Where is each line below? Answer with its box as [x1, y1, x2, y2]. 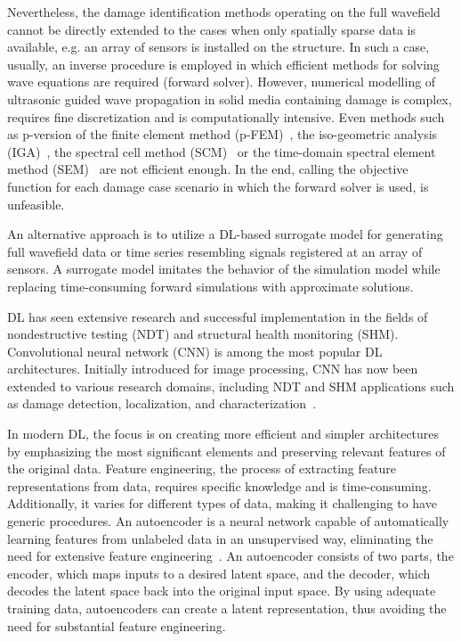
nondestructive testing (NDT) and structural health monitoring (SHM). [7, 325, 399, 343]
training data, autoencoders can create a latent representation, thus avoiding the [7, 599, 447, 617]
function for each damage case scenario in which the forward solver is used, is [7, 177, 429, 195]
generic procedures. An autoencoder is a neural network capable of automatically [7, 512, 449, 530]
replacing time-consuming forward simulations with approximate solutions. [7, 276, 414, 295]
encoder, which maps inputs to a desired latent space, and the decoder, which [7, 563, 431, 582]
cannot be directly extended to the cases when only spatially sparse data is [7, 20, 417, 38]
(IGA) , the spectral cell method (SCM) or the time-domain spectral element [7, 142, 436, 160]
